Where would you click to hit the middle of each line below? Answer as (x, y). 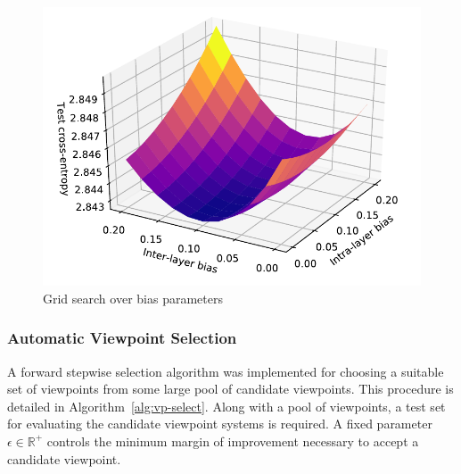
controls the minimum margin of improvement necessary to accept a (233, 441)
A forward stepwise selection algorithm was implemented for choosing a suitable (226, 371)
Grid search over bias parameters (133, 298)
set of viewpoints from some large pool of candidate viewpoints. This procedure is (230, 389)
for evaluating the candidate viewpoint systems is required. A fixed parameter (220, 424)
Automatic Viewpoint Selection (122, 338)
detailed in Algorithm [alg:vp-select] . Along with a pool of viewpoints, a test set (226, 406)
